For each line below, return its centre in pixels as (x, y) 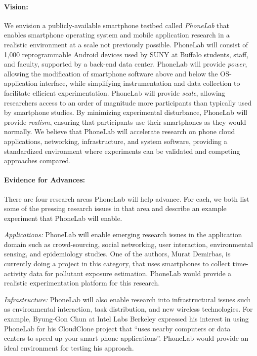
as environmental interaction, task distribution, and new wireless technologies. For (128, 309)
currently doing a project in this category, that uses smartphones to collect (117, 264)
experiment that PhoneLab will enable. (63, 218)
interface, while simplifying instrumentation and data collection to (140, 83)
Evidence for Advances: (45, 180)
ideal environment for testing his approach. (69, 347)
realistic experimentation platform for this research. (82, 283)
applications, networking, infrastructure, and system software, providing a (116, 141)
